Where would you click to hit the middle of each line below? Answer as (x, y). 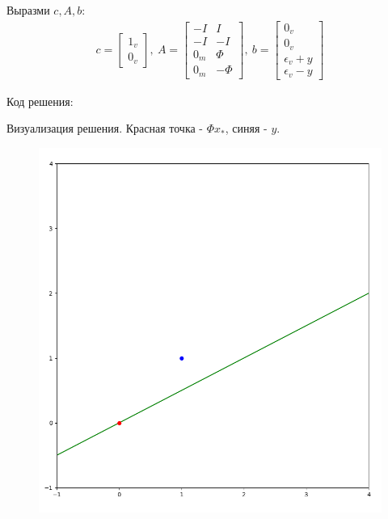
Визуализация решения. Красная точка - (105, 128)
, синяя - (246, 128)
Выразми (28, 10)
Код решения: (40, 101)
